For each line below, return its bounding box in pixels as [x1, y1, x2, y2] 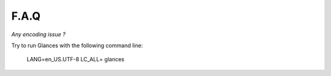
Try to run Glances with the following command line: [11, 42, 143, 49]
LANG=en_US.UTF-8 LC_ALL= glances [26, 56, 125, 63]
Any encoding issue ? [11, 31, 66, 38]
